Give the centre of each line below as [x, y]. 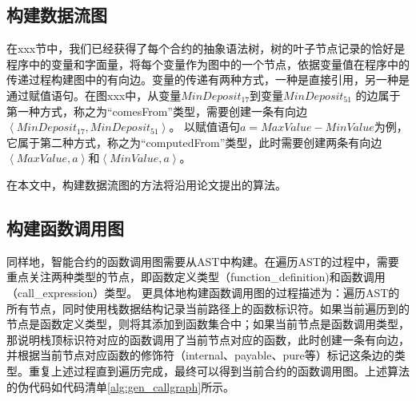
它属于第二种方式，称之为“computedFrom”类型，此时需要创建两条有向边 [194, 142]
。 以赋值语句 [205, 127]
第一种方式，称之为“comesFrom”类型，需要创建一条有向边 [157, 111]
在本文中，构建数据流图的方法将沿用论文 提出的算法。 [146, 184]
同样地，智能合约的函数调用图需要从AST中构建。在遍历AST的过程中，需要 [203, 261]
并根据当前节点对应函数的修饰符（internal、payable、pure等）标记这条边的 [200, 355]
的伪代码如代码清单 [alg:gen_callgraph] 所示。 [121, 386]
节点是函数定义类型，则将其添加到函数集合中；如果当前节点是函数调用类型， [208, 324]
